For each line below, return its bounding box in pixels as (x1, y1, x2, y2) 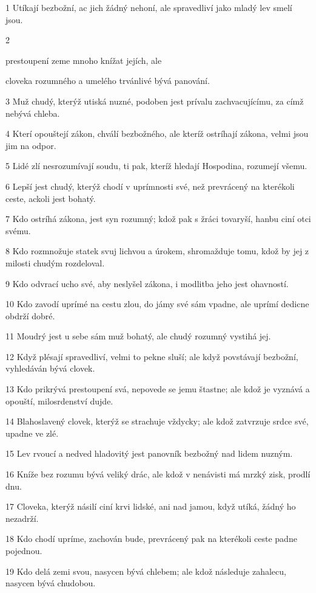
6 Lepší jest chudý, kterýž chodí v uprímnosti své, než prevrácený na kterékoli (5, 179, 295, 192)
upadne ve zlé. (5, 426, 59, 439)
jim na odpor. (5, 139, 56, 151)
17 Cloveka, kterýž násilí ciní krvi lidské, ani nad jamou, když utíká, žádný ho (5, 500, 296, 513)
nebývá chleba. (5, 106, 60, 119)
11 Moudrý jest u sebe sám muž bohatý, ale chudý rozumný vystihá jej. (5, 330, 271, 342)
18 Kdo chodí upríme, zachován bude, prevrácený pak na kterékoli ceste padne (5, 532, 297, 545)
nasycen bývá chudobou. (5, 577, 96, 589)
